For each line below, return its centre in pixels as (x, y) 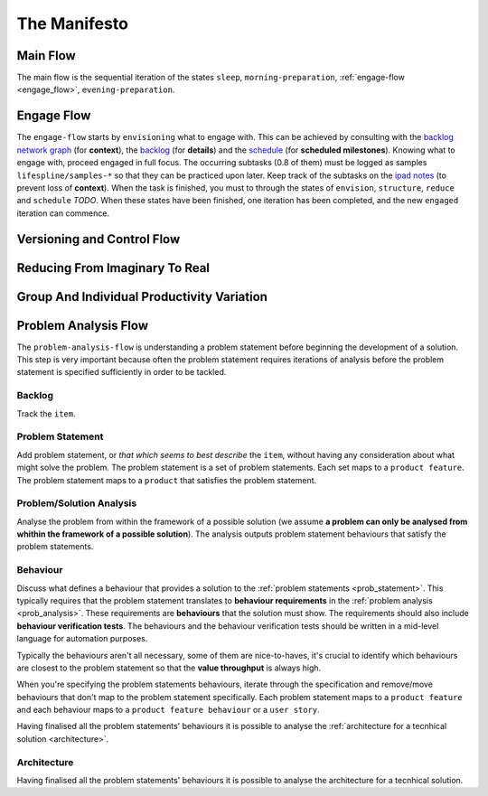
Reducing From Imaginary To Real (113, 268)
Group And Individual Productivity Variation (142, 297)
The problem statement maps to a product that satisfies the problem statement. (167, 480)
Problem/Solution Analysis (77, 503)
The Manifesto (72, 23)
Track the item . (46, 413)
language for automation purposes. (82, 639)
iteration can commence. (63, 213)
